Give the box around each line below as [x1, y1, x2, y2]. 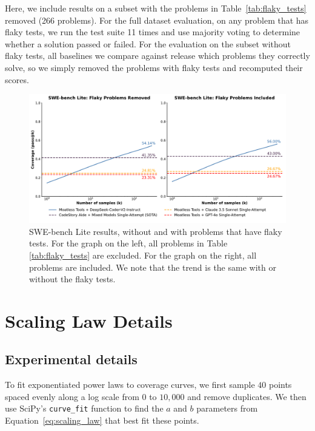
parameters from [196, 402, 258, 415]
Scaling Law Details [5, 308, 173, 333]
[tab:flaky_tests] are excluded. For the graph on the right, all [29, 248, 257, 261]
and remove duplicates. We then [187, 390, 307, 402]
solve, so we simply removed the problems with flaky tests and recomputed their [5, 61, 303, 73]
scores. [5, 73, 29, 86]
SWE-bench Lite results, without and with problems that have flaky [29, 225, 282, 237]
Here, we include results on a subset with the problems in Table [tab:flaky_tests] [5, 2, 307, 14]
